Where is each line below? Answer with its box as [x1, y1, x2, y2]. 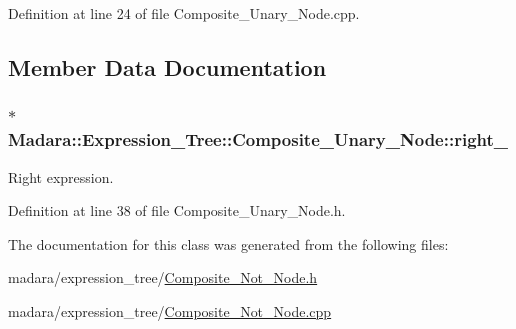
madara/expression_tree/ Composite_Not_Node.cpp [8, 300, 332, 321]
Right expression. [8, 166, 114, 187]
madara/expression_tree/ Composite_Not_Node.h [8, 267, 318, 288]
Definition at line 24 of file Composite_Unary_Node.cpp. [8, 3, 360, 23]
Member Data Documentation [8, 51, 327, 82]
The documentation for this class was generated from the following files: [8, 233, 449, 254]
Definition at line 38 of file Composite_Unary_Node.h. [8, 200, 346, 221]
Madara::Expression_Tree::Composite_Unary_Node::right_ [8, 127, 509, 152]
